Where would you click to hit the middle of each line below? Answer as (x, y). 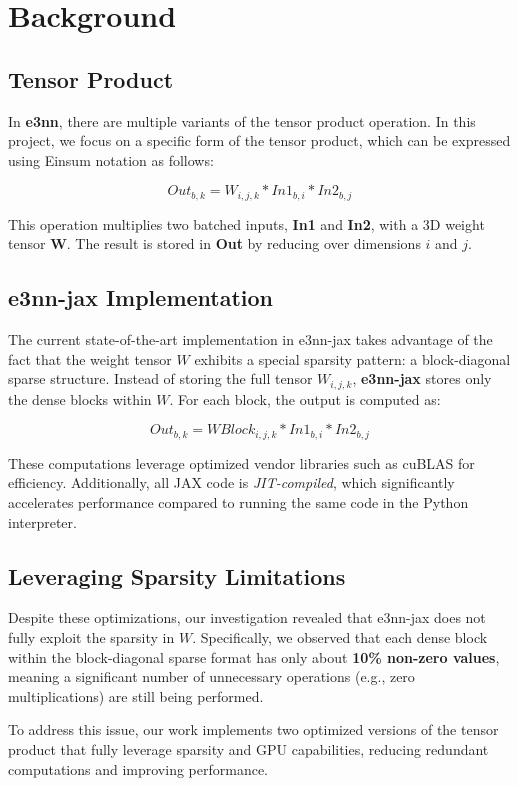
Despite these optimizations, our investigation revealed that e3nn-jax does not (247, 617)
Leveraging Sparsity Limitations (177, 575)
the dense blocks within (80, 398)
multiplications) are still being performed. (136, 695)
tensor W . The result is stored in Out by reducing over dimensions (214, 243)
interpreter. (42, 521)
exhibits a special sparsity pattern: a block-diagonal (352, 358)
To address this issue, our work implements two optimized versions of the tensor (253, 729)
